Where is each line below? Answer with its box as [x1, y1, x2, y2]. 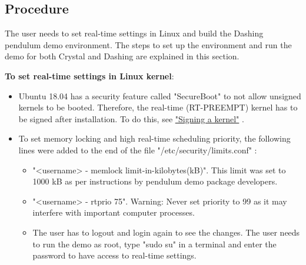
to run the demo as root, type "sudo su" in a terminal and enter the [32, 237, 277, 250]
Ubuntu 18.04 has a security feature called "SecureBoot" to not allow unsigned [18, 89, 301, 102]
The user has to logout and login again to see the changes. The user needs [32, 226, 300, 238]
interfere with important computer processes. [32, 206, 195, 219]
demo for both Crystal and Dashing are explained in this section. [5, 50, 240, 62]
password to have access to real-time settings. [32, 249, 197, 261]
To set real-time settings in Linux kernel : [5, 69, 174, 82]
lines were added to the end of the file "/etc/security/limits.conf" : [18, 143, 257, 156]
